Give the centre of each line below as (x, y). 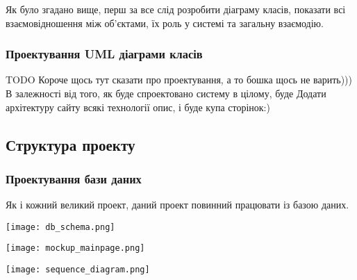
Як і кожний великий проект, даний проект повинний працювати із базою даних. (177, 205)
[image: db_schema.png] (60, 227)
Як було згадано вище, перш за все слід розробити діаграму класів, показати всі (176, 9)
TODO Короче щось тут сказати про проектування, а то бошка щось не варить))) (179, 80)
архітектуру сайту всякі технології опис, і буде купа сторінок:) (138, 107)
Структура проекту (70, 144)
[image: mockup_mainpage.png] (75, 248)
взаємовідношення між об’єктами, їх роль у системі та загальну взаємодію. (165, 23)
